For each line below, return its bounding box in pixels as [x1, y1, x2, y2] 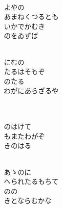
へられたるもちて [4, 176, 59, 186]
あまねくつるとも [4, 11, 59, 22]
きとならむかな [4, 195, 52, 206]
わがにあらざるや [4, 85, 59, 96]
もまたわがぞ [4, 130, 45, 141]
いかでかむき [4, 21, 45, 31]
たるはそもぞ [4, 66, 45, 77]
